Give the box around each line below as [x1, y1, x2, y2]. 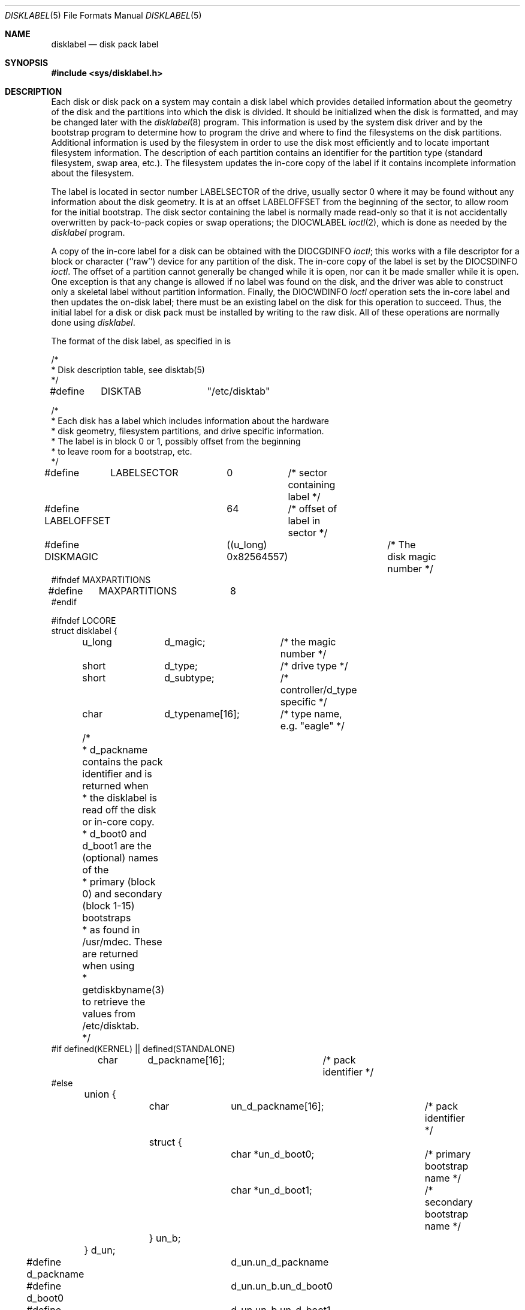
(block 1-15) [82, 900, 135, 912]
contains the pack [82, 756, 163, 768]
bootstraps [82, 912, 131, 924]
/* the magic [280, 636, 336, 648]
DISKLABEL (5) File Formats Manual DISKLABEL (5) [5, 10, 202, 20]
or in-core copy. [82, 816, 155, 828]
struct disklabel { [51, 626, 117, 636]
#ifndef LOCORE [51, 615, 116, 626]
